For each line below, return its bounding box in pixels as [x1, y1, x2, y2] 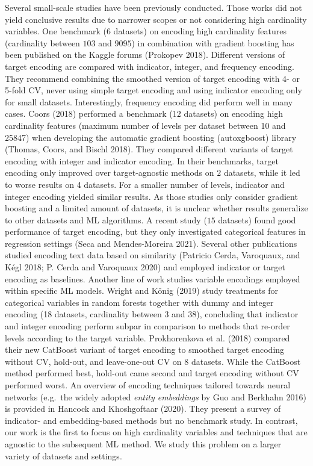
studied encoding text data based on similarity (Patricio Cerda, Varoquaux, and [5, 249, 300, 261]
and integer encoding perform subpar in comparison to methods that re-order [5, 320, 290, 332]
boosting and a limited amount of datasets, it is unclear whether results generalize [5, 202, 308, 214]
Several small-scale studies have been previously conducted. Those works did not [5, 1, 302, 13]
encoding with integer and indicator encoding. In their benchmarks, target [5, 154, 279, 167]
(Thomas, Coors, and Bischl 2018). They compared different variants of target [5, 143, 293, 155]
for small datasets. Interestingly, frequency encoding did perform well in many [5, 95, 293, 108]
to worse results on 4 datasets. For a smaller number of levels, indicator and [5, 178, 285, 190]
